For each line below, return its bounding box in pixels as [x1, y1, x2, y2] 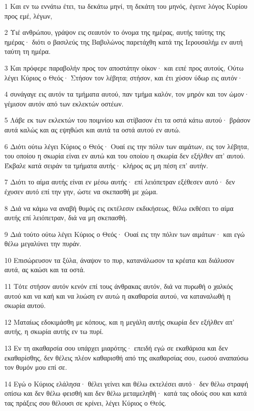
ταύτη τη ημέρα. [4, 46, 51, 56]
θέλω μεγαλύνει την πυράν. [4, 238, 81, 249]
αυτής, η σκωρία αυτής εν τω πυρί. [4, 326, 104, 336]
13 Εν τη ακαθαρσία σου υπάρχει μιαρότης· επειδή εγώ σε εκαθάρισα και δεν [4, 343, 228, 353]
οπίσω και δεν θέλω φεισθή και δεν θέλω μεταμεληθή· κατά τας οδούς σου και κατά [4, 388, 247, 398]
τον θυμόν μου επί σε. [4, 362, 67, 372]
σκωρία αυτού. [4, 300, 46, 310]
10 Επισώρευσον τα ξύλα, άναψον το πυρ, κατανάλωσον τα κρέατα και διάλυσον [4, 255, 234, 265]
